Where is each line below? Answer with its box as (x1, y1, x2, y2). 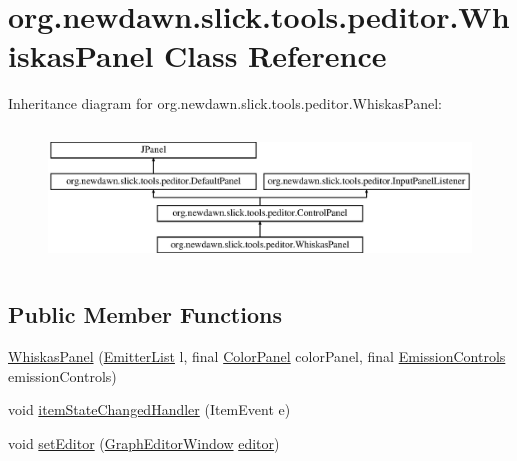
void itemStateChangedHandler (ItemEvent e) (8, 399, 291, 420)
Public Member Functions (8, 299, 282, 330)
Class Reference (164, 35, 387, 76)
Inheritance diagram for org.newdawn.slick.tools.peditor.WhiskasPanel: (8, 93, 442, 114)
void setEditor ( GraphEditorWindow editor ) (8, 432, 280, 453)
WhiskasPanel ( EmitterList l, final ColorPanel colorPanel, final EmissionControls (8, 346, 506, 367)
